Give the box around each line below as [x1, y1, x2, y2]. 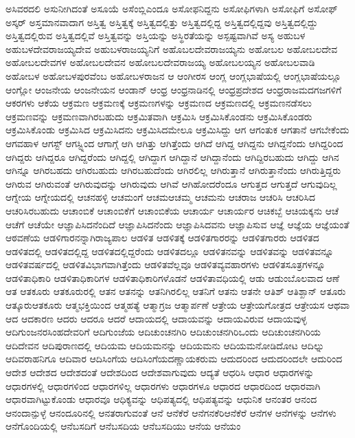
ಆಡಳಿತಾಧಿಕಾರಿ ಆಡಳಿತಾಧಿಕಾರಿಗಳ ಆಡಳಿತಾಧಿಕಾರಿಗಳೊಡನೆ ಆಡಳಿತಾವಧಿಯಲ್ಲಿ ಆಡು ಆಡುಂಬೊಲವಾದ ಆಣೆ [5, 270, 340, 285]
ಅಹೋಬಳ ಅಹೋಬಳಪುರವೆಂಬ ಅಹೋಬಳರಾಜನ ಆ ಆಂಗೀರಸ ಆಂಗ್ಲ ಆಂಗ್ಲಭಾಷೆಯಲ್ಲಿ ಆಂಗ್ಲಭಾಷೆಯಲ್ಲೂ [5, 68, 341, 83]
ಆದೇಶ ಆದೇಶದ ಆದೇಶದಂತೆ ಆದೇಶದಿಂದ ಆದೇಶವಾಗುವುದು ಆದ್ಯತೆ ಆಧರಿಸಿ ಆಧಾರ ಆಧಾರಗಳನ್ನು [5, 365, 314, 380]
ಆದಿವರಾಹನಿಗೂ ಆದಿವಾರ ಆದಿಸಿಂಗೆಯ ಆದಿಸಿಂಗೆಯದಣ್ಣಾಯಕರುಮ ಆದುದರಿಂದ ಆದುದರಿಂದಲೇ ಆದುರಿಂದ [5, 351, 343, 366]
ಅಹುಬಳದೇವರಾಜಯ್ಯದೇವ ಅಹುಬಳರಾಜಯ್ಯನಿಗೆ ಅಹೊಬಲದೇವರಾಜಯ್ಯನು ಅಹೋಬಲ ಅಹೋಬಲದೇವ [5, 41, 338, 56]
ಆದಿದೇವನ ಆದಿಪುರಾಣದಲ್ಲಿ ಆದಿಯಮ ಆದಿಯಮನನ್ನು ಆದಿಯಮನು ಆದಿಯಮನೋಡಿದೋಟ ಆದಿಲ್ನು [5, 338, 325, 352]
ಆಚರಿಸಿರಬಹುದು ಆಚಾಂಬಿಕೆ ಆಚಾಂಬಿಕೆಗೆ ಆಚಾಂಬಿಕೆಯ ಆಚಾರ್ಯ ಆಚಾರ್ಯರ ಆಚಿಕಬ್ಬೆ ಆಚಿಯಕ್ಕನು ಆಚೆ [5, 203, 339, 217]
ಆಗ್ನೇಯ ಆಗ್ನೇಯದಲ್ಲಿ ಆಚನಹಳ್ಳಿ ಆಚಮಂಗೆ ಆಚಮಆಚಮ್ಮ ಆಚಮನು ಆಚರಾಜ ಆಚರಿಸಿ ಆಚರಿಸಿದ [5, 190, 315, 204]
